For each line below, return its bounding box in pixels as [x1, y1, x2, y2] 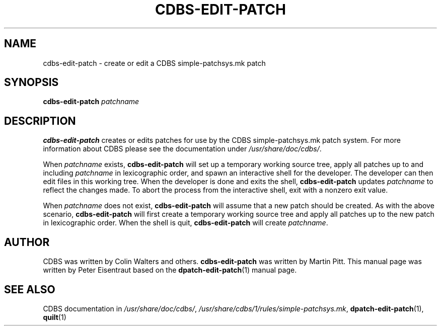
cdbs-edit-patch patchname [43, 97, 139, 106]
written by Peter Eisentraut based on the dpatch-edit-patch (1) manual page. [43, 266, 297, 275]
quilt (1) [43, 312, 66, 321]
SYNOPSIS [4, 76, 59, 89]
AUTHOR [4, 235, 50, 249]
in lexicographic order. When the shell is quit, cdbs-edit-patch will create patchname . [43, 218, 328, 227]
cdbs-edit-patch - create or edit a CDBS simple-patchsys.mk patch [43, 58, 266, 67]
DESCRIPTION [4, 114, 76, 127]
